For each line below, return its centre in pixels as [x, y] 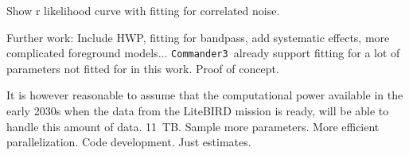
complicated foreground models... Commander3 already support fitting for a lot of [203, 53]
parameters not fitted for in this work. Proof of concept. [143, 68]
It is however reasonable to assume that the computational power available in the [205, 95]
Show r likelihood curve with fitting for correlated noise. [143, 10]
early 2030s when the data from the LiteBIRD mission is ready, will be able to [198, 111]
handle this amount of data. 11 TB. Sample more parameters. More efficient [193, 126]
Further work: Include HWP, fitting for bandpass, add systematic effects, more [198, 37]
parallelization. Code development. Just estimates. [129, 142]
